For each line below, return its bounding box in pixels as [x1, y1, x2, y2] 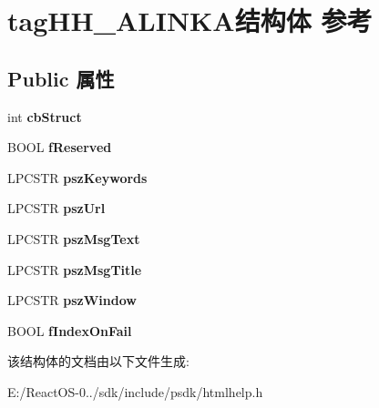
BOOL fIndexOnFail [7, 321, 132, 340]
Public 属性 [7, 64, 115, 92]
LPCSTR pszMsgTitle [7, 260, 142, 279]
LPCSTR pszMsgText [7, 229, 140, 248]
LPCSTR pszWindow [7, 291, 137, 310]
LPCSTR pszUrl [7, 199, 106, 218]
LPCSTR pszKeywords [7, 168, 148, 187]
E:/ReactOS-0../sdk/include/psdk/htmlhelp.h [7, 382, 263, 401]
